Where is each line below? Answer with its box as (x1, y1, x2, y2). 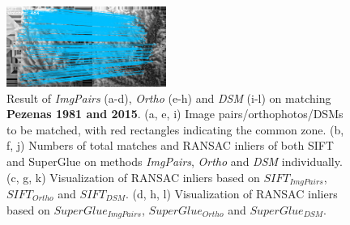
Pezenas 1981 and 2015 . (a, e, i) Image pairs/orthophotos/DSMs (6, 105, 344, 122)
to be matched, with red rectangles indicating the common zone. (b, (6, 121, 344, 138)
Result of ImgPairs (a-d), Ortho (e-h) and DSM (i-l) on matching (6, 89, 331, 106)
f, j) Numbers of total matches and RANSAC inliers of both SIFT (6, 137, 334, 154)
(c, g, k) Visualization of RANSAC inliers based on (6, 168, 260, 185)
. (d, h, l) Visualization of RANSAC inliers (125, 185, 338, 202)
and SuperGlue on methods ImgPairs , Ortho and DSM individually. (6, 152, 343, 169)
